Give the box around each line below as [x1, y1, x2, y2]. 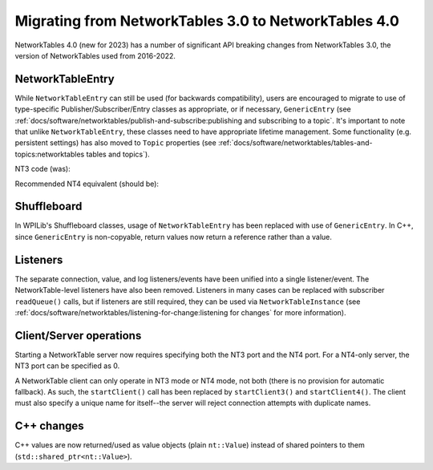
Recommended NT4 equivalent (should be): [14, 179, 160, 188]
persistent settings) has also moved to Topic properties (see [14, 138, 216, 148]
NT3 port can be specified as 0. [14, 361, 120, 371]
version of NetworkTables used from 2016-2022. [14, 51, 176, 60]
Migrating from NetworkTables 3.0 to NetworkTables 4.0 [14, 12, 400, 30]
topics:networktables [14, 149, 85, 159]
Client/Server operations [14, 329, 142, 342]
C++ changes [14, 419, 84, 433]
